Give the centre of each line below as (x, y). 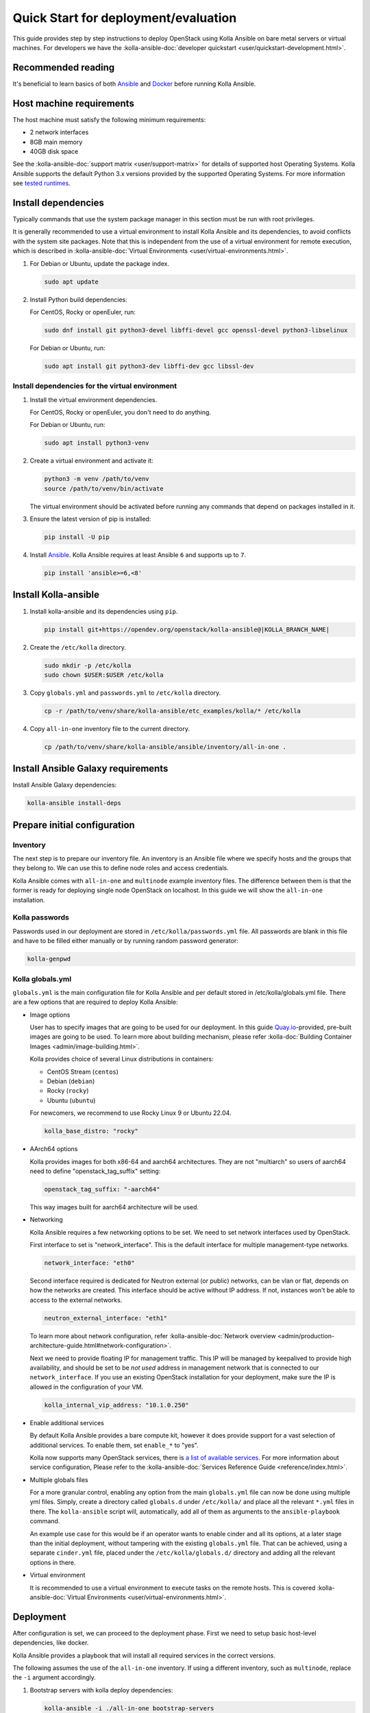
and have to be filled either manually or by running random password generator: (126, 941)
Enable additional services (67, 1422)
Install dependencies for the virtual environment (95, 386)
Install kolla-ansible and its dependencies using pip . (104, 611)
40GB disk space (54, 151)
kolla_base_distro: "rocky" (91, 1131)
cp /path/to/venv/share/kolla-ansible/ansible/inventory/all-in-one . (165, 747)
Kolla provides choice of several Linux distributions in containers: (122, 1059)
